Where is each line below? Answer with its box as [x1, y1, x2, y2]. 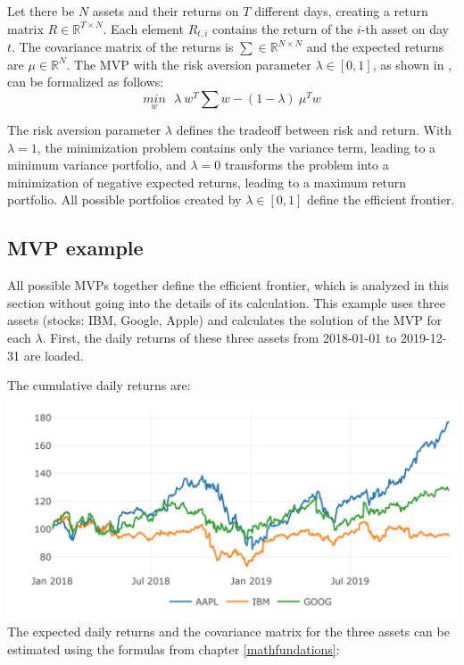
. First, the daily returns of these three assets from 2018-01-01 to [42, 328, 397, 346]
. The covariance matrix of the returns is [12, 37, 234, 56]
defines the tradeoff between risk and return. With [176, 121, 452, 139]
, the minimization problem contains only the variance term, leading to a [37, 137, 436, 156]
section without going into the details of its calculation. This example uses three [7, 293, 445, 312]
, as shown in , [372, 54, 452, 73]
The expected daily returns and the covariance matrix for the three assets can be [7, 622, 450, 641]
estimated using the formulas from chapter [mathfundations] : [7, 639, 340, 658]
